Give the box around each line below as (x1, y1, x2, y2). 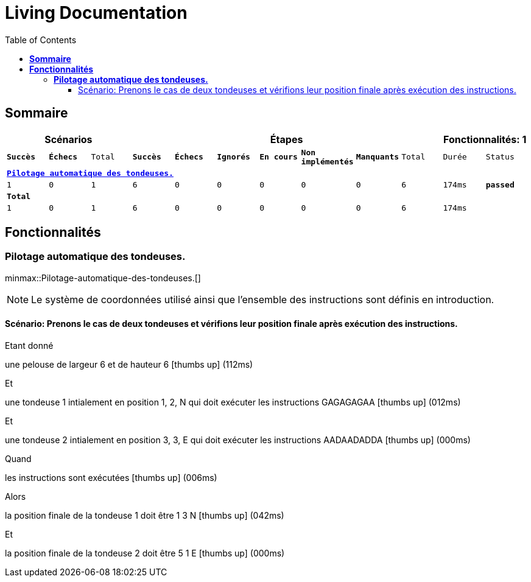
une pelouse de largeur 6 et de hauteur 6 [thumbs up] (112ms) (5, 359, 253, 370)
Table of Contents (5, 34, 77, 45)
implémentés (301, 156, 354, 166)
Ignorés (217, 152, 250, 162)
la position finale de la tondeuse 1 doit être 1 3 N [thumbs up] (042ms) (5, 510, 284, 521)
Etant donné (5, 340, 54, 351)
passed (485, 180, 515, 189)
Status (485, 152, 515, 162)
